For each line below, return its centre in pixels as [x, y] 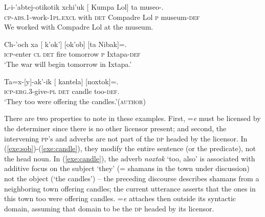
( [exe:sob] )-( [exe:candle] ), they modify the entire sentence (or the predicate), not [130, 148]
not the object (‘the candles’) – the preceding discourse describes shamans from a [132, 178]
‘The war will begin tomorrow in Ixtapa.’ [68, 64]
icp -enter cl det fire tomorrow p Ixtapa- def [72, 54]
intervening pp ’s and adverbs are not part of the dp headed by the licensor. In [126, 138]
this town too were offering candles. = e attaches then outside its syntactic [120, 198]
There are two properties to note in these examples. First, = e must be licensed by [132, 118]
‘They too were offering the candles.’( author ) [75, 101]
